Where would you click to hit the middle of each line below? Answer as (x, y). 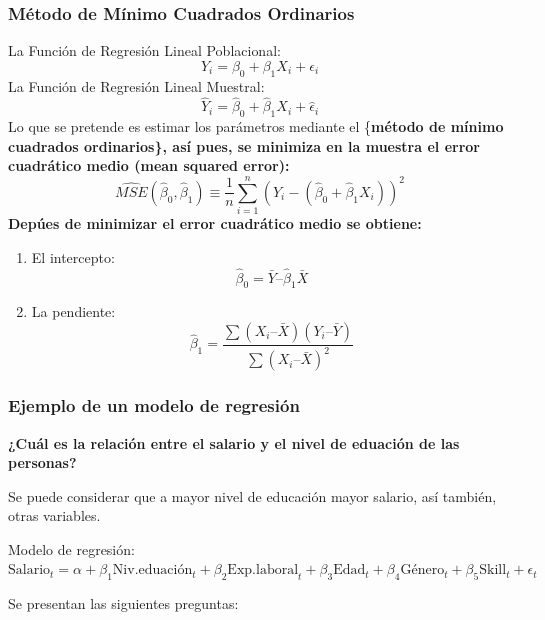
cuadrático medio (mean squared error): (149, 165)
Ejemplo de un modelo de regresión (154, 405)
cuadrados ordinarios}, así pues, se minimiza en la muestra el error (244, 145)
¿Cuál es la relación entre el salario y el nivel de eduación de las (234, 442)
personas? (42, 462)
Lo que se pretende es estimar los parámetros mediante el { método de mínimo (256, 126)
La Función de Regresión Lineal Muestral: (136, 85)
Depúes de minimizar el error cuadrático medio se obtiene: (215, 223)
